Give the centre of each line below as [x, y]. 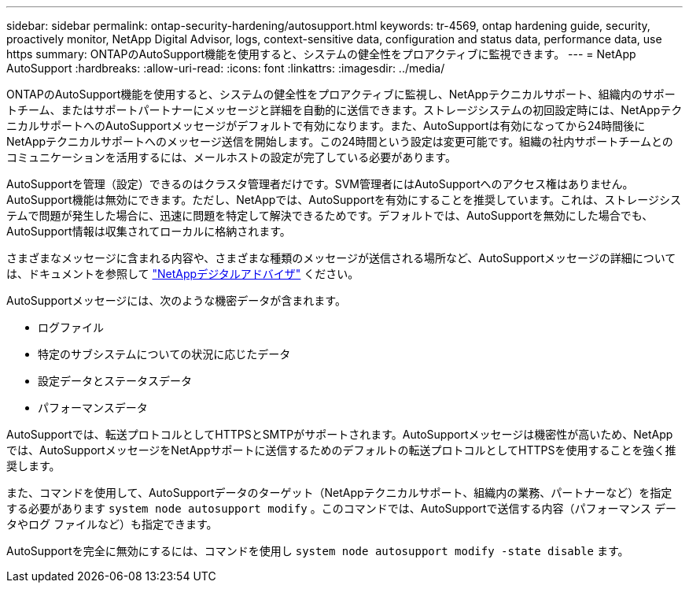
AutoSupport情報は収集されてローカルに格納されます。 [149, 231]
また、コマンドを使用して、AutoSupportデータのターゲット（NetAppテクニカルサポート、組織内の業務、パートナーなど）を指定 [339, 493]
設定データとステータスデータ [115, 381]
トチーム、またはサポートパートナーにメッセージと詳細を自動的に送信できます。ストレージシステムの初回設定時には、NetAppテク [344, 110]
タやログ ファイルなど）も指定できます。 [112, 524]
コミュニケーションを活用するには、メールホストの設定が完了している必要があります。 [231, 157]
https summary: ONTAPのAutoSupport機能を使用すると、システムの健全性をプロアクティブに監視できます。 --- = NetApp [321, 54]
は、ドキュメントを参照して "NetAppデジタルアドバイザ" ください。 [183, 274]
